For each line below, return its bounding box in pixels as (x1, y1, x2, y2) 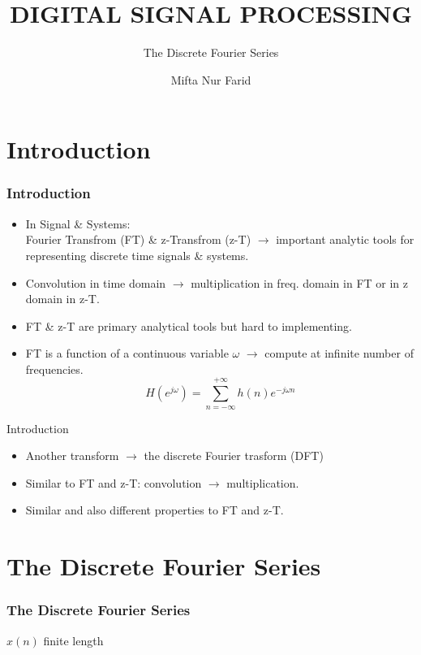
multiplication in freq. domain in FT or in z (191, 274, 409, 291)
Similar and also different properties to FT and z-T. (25, 501, 284, 518)
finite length (43, 631, 104, 648)
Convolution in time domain (25, 274, 166, 291)
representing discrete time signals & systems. (25, 246, 249, 263)
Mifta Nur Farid (170, 71, 251, 88)
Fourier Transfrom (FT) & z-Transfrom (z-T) (25, 231, 251, 248)
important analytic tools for (276, 231, 415, 248)
